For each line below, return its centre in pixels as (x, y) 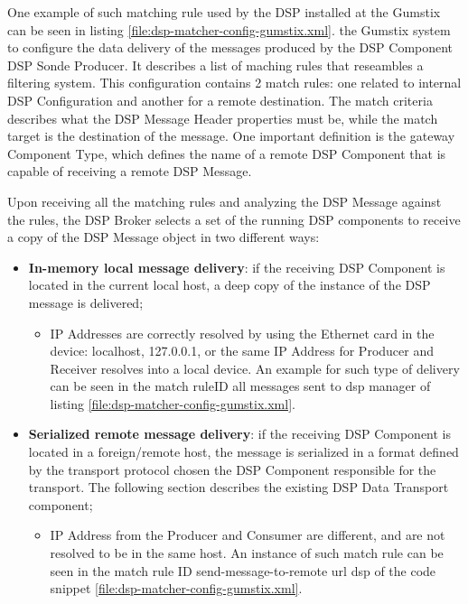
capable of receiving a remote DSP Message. (130, 171)
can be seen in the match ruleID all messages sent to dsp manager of (240, 386)
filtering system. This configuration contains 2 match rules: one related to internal (234, 83)
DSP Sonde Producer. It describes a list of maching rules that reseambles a (215, 65)
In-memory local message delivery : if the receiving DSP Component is (237, 267)
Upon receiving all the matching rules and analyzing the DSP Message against (225, 201)
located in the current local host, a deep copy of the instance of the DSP (229, 285)
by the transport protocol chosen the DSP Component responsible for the (232, 469)
